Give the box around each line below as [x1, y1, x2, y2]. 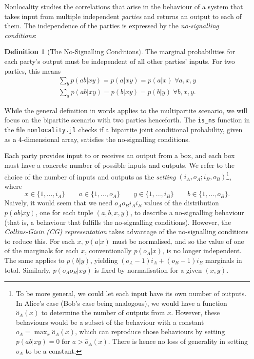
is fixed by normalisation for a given [94, 264, 202, 275]
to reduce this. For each [4, 236, 75, 246]
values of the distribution [144, 198, 219, 208]
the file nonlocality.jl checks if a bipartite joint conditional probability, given [4, 124, 243, 135]
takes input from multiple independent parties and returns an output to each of [4, 11, 242, 21]
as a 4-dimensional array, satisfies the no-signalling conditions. [4, 134, 190, 144]
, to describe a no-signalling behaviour [130, 207, 244, 217]
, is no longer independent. [162, 245, 242, 256]
